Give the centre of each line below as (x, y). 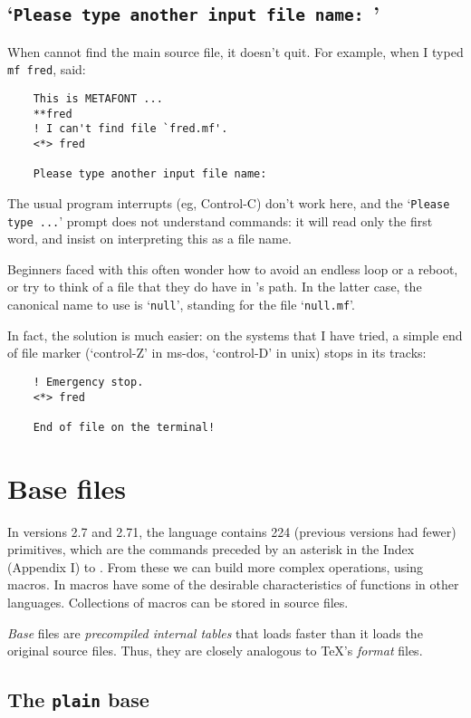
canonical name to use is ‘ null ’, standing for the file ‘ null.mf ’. (181, 305)
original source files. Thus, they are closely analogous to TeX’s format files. (215, 651)
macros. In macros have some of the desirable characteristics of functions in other (233, 584)
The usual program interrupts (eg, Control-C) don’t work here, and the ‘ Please (229, 202)
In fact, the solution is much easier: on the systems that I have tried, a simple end (235, 335)
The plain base (78, 699)
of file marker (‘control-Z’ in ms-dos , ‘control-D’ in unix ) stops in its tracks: (217, 353)
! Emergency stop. (88, 382)
